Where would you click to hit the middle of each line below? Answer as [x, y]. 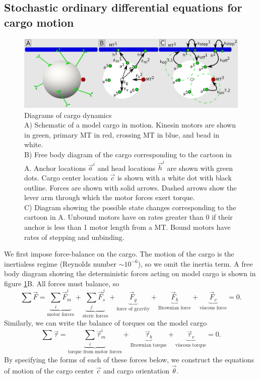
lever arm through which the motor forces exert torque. [110, 197]
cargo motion [39, 22]
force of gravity [133, 309]
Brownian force [175, 308]
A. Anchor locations [55, 168]
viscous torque [191, 345]
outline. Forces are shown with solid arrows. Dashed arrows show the [131, 187]
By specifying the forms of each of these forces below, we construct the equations [129, 360]
